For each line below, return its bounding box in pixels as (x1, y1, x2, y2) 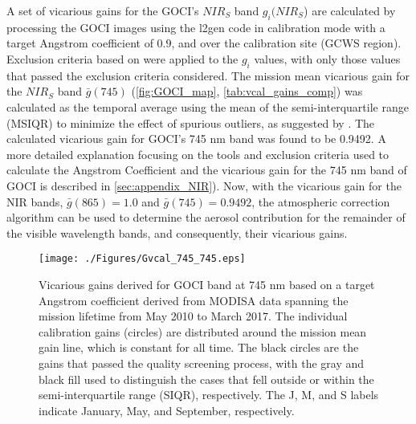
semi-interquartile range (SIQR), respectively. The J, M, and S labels (39, 386, 379, 403)
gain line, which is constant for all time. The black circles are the (39, 339, 359, 356)
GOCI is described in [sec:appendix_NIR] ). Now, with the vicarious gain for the (6, 177, 402, 194)
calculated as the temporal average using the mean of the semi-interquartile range (6, 98, 409, 115)
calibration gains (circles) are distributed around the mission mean (39, 323, 367, 340)
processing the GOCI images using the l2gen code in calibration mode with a (6, 18, 385, 35)
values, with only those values (254, 50, 401, 67)
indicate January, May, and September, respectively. (39, 402, 295, 418)
